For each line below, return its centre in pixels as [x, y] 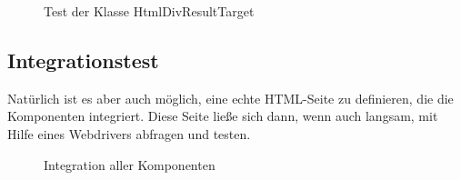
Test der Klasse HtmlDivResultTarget [149, 11]
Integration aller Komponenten [130, 164]
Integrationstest [83, 60]
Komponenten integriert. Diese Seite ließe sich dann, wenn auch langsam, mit [223, 116]
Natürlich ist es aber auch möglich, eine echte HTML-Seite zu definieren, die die [230, 98]
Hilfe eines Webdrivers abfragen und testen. [129, 133]
